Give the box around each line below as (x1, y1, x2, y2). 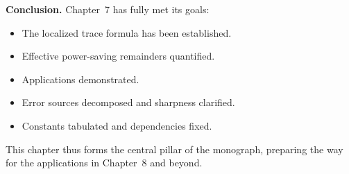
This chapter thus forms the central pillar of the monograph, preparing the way (6, 141, 343, 156)
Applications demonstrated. (22, 71, 139, 86)
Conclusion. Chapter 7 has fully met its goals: (6, 2, 210, 16)
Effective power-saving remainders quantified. (22, 49, 215, 63)
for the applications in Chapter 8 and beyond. (6, 155, 203, 170)
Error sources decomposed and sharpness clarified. (22, 95, 235, 110)
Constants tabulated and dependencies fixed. (22, 118, 212, 132)
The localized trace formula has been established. (22, 25, 232, 40)
